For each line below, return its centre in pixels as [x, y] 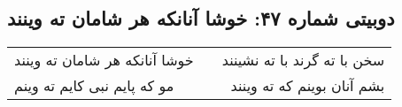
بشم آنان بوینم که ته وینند [308, 86]
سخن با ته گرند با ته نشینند [303, 60]
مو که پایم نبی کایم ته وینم [94, 86]
